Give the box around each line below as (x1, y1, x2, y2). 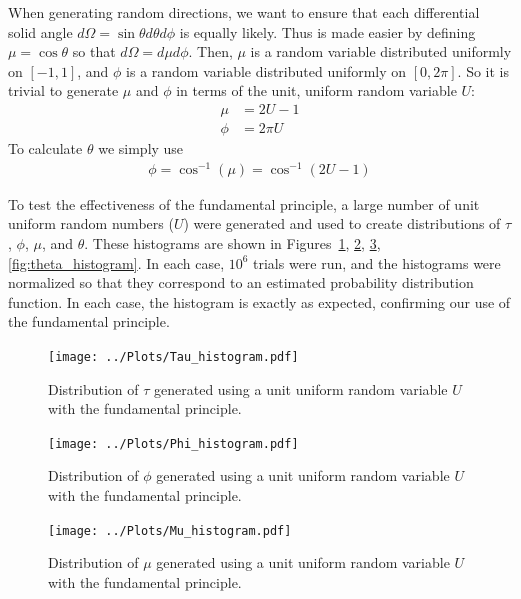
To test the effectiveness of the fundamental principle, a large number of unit (8, 193, 480, 214)
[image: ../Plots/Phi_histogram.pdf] (48, 436, 299, 451)
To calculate (8, 138, 83, 159)
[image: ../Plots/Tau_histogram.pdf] (48, 349, 299, 364)
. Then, (188, 41, 233, 62)
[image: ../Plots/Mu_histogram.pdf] (48, 523, 292, 538)
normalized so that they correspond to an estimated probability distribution (8, 272, 474, 293)
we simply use (98, 138, 184, 159)
